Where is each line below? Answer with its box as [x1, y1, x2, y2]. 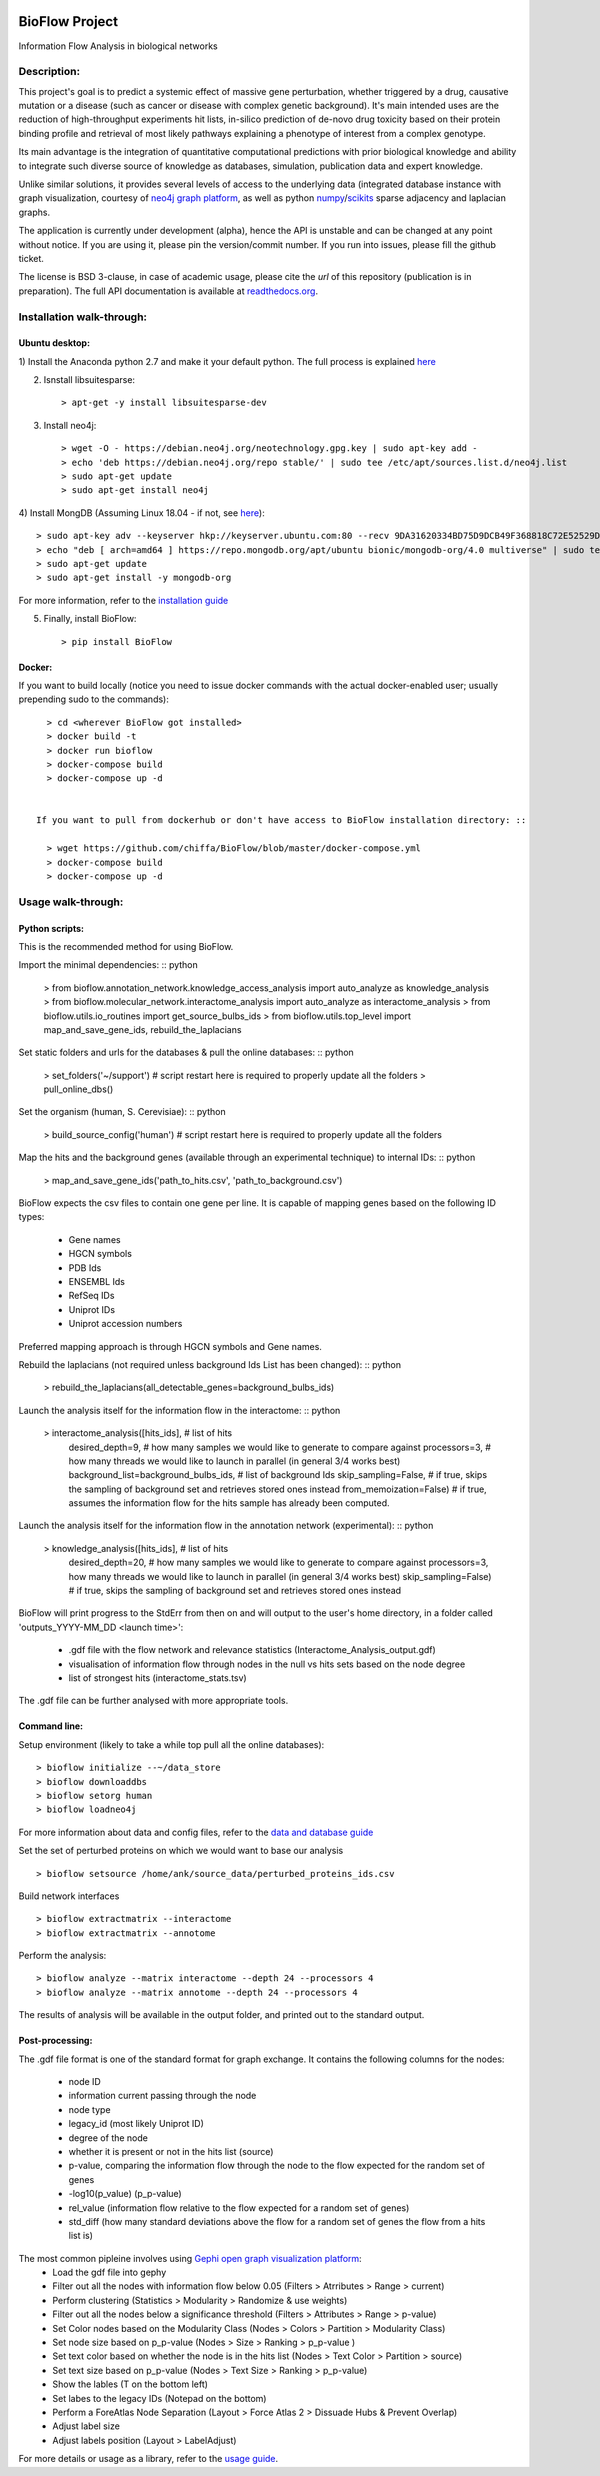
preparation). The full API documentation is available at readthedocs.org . [18, 285, 319, 297]
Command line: [18, 1720, 84, 1732]
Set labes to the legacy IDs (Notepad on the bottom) [52, 2392, 267, 2404]
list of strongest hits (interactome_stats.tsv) [68, 1671, 247, 1684]
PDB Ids [68, 1261, 102, 1274]
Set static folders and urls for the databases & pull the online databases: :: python [18, 1046, 354, 1059]
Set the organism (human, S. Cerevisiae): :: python [18, 1106, 226, 1118]
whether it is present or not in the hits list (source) [68, 2145, 274, 2157]
